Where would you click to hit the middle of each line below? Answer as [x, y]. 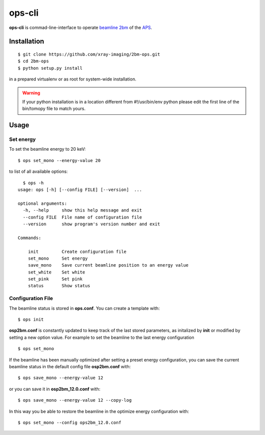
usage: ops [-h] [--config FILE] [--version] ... [80, 190]
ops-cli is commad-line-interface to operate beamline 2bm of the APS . [80, 27]
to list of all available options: [39, 171]
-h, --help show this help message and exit [82, 210]
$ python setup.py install [50, 68]
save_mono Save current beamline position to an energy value [108, 265]
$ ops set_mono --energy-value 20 [59, 160]
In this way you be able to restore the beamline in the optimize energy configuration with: [99, 411]
